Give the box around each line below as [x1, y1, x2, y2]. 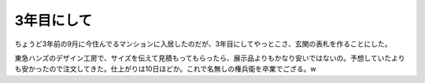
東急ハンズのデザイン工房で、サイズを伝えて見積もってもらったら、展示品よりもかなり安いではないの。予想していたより [14, 53, 405, 63]
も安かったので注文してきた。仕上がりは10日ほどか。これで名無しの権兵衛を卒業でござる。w [14, 64, 316, 74]
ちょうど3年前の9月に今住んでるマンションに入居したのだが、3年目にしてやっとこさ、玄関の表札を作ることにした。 [14, 39, 393, 49]
